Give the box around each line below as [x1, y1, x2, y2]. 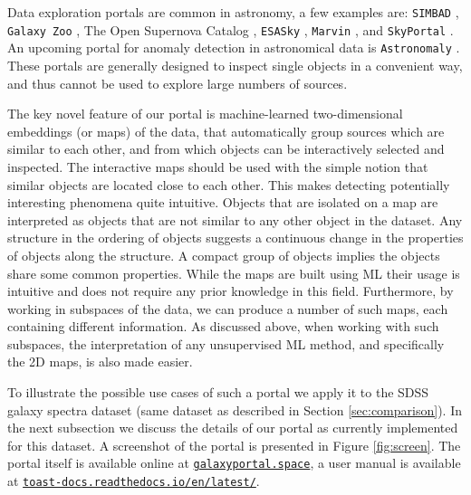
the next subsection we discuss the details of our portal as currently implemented [7, 418, 458, 437]
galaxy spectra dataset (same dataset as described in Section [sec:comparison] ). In [7, 400, 462, 419]
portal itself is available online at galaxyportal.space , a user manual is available [7, 453, 461, 472]
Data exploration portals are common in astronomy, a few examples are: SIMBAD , [7, 3, 459, 21]
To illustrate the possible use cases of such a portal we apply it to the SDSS [7, 383, 429, 402]
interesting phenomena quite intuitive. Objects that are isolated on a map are [7, 193, 438, 212]
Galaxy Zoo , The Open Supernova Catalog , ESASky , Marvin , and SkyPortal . [7, 20, 454, 39]
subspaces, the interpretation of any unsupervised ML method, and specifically [7, 334, 445, 353]
